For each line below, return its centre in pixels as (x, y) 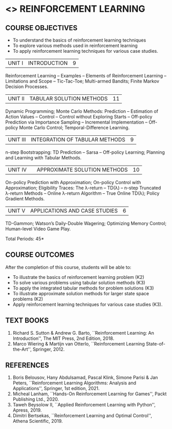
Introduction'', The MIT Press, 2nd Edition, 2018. (63, 338)
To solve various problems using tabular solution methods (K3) (79, 282)
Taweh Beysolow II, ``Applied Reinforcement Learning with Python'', (84, 405)
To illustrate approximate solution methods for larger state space (81, 293)
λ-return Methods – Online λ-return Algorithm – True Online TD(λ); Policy (82, 193)
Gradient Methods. (25, 199)
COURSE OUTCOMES (40, 255)
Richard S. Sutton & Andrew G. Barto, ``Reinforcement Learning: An (83, 333)
